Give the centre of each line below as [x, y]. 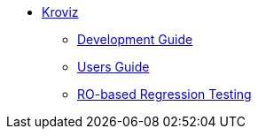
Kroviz [60, 12]
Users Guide [113, 67]
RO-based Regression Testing [164, 94]
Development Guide [135, 39]
